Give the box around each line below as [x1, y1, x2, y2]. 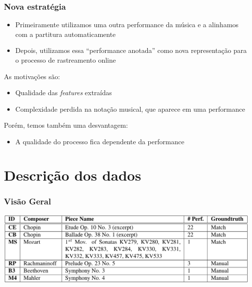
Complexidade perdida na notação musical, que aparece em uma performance [15, 103, 245, 114]
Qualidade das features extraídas [15, 87, 112, 98]
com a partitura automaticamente [15, 29, 116, 39]
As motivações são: [4, 71, 60, 81]
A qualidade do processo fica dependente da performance [15, 136, 185, 146]
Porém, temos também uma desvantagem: [4, 120, 128, 130]
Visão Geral [4, 195, 51, 207]
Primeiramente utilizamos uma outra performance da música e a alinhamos [15, 19, 239, 30]
